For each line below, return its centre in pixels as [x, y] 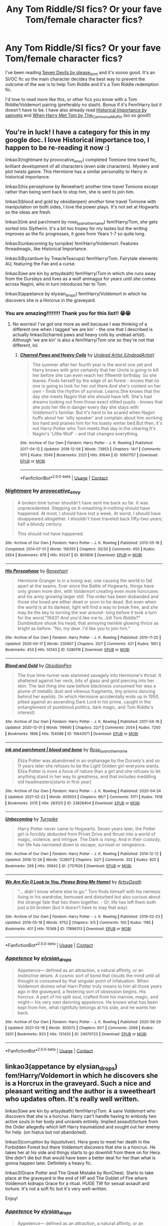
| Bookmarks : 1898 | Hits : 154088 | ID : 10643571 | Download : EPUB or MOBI [72, 734]
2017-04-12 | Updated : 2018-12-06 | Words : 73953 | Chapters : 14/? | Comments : [90, 449]
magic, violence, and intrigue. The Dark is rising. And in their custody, [89, 839]
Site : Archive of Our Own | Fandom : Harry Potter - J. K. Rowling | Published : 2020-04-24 [83, 791]
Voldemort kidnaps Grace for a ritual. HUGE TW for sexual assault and [77, 1183]
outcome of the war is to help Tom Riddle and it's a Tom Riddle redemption [82, 84]
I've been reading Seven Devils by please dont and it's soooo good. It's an [80, 73]
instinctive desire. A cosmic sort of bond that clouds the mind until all [88, 975]
